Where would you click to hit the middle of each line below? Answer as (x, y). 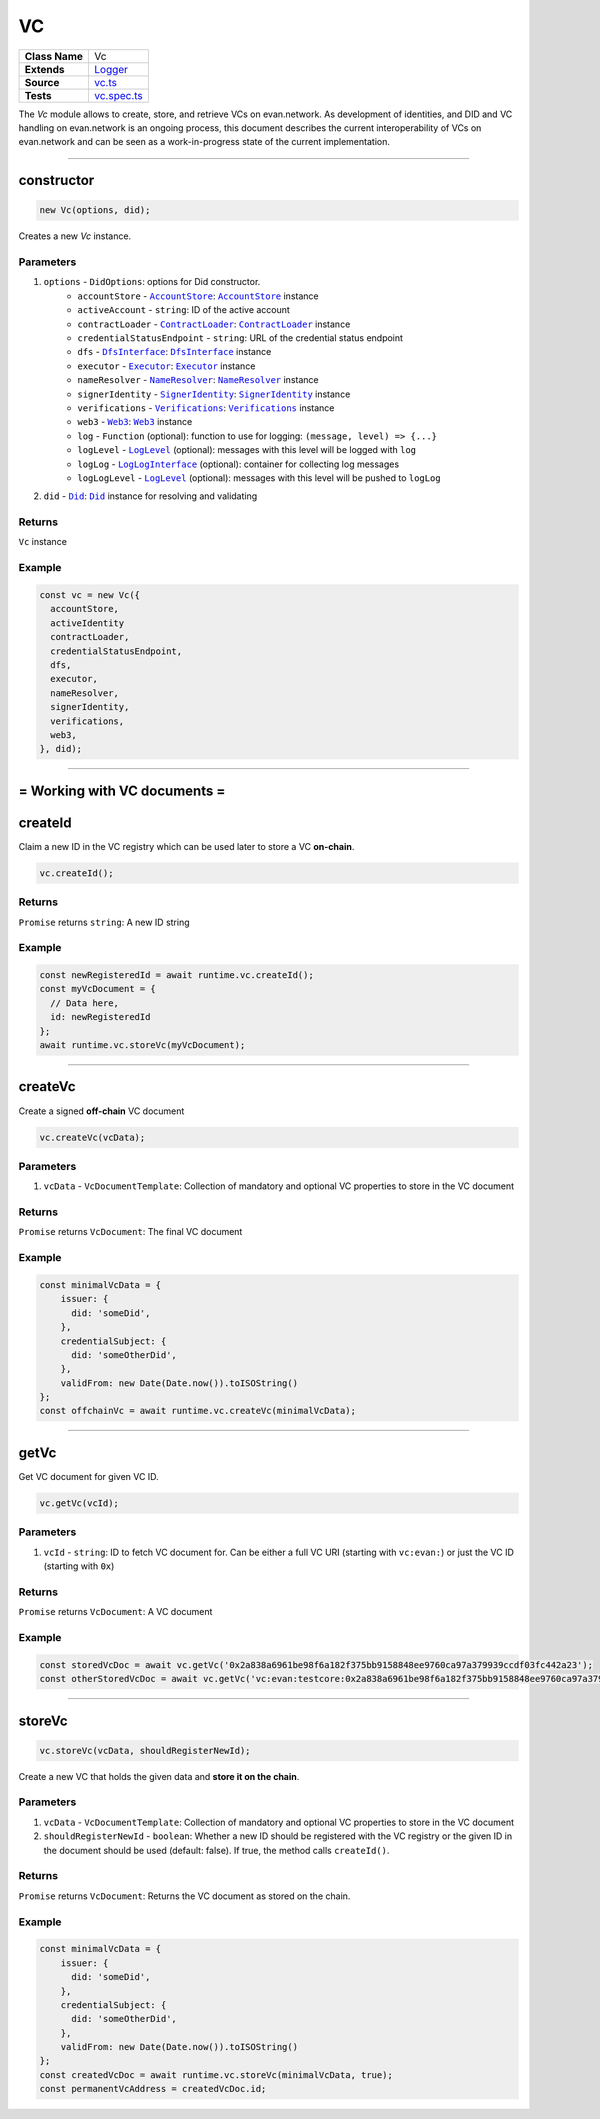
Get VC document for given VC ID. (88, 1476)
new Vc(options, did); (95, 210)
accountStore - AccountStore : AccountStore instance (198, 296)
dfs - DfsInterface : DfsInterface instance (174, 352)
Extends (44, 69)
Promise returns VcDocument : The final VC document (130, 1232)
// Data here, (85, 1003)
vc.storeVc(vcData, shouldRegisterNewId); (145, 1750)
